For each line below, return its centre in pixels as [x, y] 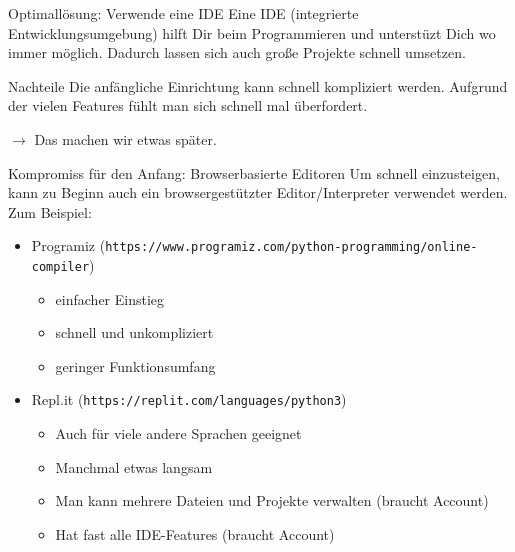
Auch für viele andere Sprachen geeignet [178, 433]
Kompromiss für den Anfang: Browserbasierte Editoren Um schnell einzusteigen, [254, 172]
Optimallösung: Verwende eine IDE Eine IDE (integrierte [183, 13]
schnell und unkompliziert [134, 332]
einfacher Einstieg [110, 298]
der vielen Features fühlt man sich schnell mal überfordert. [188, 105]
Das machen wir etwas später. [125, 138]
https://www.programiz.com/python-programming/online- [291, 247]
